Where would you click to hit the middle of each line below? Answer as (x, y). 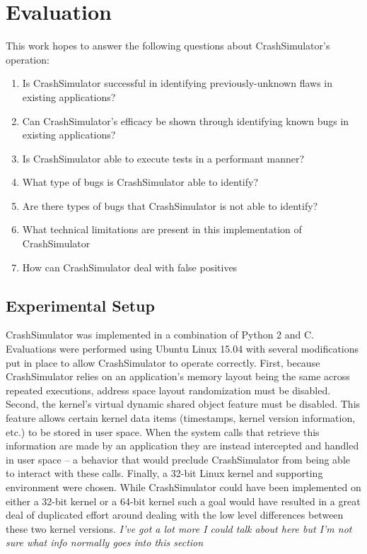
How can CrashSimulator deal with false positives (130, 267)
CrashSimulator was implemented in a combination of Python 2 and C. (160, 335)
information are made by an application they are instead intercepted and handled (182, 446)
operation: (28, 59)
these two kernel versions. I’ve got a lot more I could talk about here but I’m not (179, 528)
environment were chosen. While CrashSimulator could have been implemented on (183, 487)
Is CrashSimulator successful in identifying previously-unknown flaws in (177, 83)
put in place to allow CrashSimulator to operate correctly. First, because (163, 362)
